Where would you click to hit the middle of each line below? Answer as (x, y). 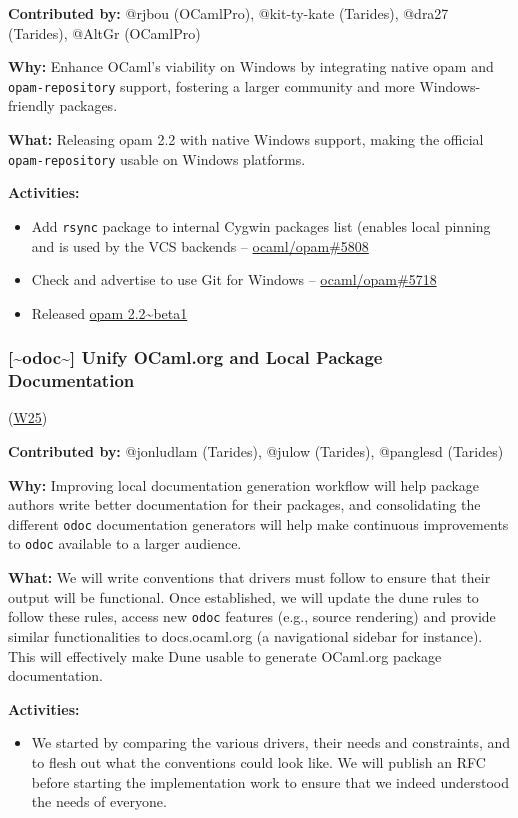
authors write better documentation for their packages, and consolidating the (244, 504)
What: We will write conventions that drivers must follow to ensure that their (249, 577)
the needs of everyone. (99, 801)
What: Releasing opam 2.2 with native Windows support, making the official (246, 139)
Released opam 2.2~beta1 (109, 312)
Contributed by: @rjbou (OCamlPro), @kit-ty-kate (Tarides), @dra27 (228, 13)
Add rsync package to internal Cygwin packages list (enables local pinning (261, 225)
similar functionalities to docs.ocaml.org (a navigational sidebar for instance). (245, 635)
